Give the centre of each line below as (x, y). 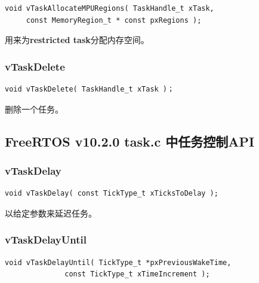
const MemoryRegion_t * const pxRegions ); (114, 20)
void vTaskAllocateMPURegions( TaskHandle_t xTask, (110, 8)
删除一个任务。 (34, 109)
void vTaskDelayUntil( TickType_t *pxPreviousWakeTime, (118, 262)
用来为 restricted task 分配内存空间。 (77, 40)
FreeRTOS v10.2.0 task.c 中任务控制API (130, 141)
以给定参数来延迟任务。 (51, 213)
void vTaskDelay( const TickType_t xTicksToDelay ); (112, 194)
